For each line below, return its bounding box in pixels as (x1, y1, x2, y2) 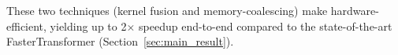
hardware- (330, 2, 379, 18)
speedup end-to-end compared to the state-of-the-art (139, 17, 392, 34)
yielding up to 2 (50, 17, 127, 34)
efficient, (6, 17, 46, 34)
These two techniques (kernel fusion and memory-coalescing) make (6, 2, 328, 18)
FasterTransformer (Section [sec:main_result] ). (6, 33, 234, 49)
